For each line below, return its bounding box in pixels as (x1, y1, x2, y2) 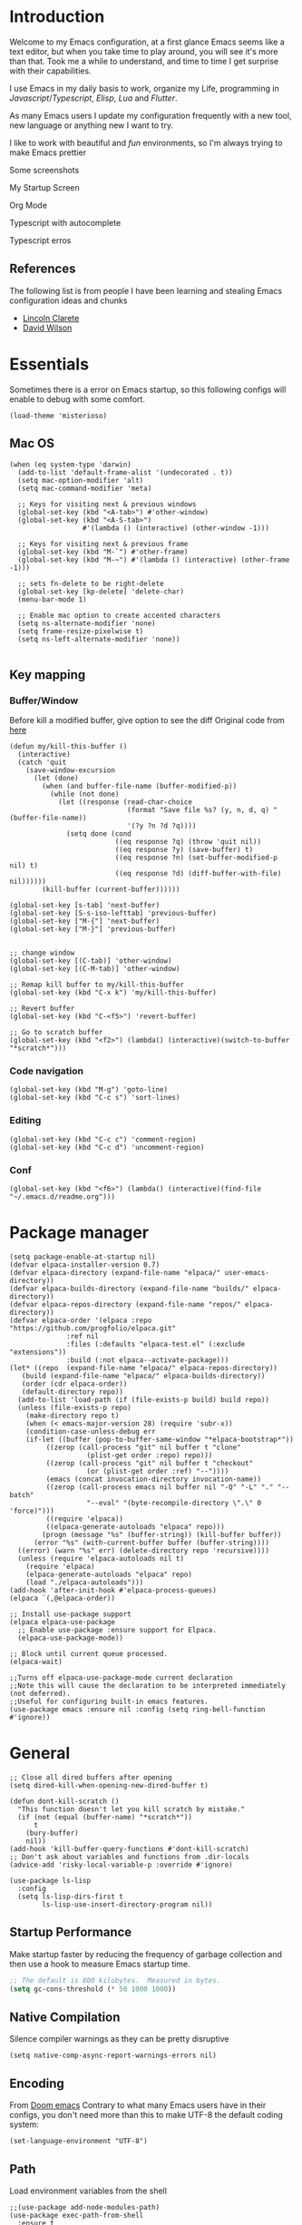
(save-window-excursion (25, 766, 116, 775)
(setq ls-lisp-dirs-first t (17, 1892, 124, 1901)
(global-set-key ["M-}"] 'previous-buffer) (9, 925, 177, 934)
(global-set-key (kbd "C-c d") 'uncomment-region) (9, 1142, 205, 1152)
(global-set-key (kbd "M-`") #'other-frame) (17, 547, 189, 556)
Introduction (9, 6, 105, 27)
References (9, 261, 76, 277)
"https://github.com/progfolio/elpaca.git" (9, 1324, 177, 1333)
